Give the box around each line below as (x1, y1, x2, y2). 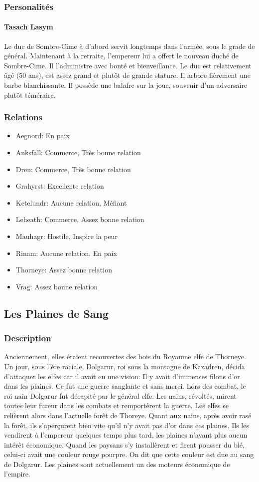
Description (4, 332, 51, 344)
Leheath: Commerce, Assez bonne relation (15, 214, 144, 225)
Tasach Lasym (4, 21, 53, 32)
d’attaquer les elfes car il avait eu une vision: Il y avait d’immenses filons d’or (4, 371, 240, 381)
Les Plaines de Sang (4, 305, 109, 321)
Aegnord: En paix (15, 130, 70, 141)
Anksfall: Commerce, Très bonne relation (15, 147, 141, 158)
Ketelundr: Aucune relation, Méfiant (15, 197, 127, 208)
